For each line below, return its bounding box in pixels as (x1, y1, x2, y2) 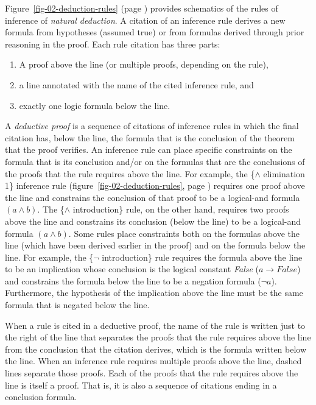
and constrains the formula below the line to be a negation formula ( (5, 274, 261, 287)
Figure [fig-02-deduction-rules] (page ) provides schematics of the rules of (5, 2, 278, 14)
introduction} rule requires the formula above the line (102, 250, 303, 263)
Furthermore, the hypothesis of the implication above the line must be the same (5, 286, 303, 299)
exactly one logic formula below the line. (19, 99, 170, 111)
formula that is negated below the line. (5, 298, 150, 311)
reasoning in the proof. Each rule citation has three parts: (5, 37, 220, 50)
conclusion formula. (5, 390, 77, 403)
